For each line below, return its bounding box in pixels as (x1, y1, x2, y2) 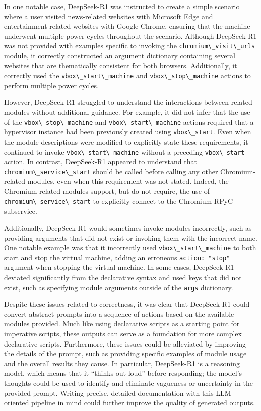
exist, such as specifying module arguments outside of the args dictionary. (4, 282, 233, 292)
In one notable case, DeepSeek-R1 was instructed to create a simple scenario (4, 1, 240, 11)
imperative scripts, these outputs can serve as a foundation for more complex (4, 328, 242, 339)
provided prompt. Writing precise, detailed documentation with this (4, 387, 214, 398)
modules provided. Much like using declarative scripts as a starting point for (4, 318, 240, 329)
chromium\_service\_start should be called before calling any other (4, 166, 218, 176)
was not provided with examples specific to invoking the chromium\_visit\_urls (4, 40, 255, 51)
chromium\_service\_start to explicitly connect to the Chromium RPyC (4, 195, 233, 206)
